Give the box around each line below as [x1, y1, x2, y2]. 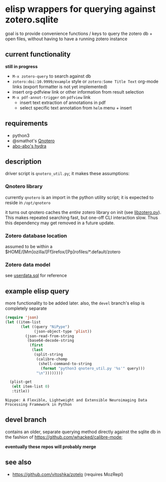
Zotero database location [5, 232, 67, 239]
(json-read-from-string [25, 333, 74, 339]
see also [5, 458, 32, 467]
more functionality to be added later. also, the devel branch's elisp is [5, 300, 145, 306]
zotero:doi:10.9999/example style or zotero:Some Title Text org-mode [12, 78, 159, 84]
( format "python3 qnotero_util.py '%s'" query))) [40, 366, 145, 371]
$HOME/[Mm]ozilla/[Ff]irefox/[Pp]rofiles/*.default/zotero [5, 249, 120, 255]
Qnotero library [5, 183, 43, 190]
